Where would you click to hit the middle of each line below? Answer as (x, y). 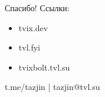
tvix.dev (33, 27)
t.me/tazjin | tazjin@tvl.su (52, 87)
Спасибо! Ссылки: (37, 8)
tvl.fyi (29, 47)
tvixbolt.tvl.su (44, 67)
